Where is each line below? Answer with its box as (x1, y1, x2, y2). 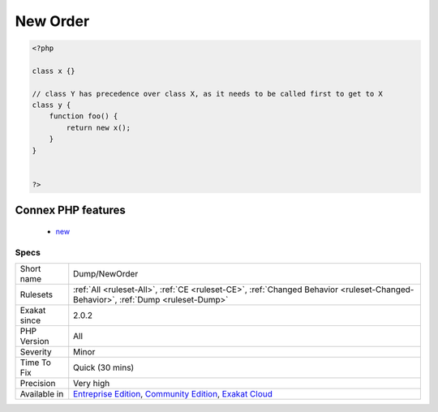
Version (19, 335, 49, 346)
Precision (19, 377, 56, 388)
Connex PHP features (15, 204, 126, 217)
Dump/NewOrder (73, 268, 139, 279)
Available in (19, 388, 64, 399)
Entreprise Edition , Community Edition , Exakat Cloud (73, 388, 273, 399)
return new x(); (66, 122, 131, 132)
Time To (19, 357, 52, 368)
